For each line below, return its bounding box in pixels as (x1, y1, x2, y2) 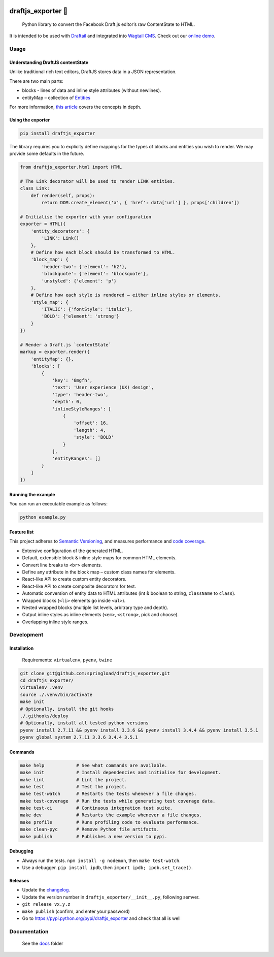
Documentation (9, 928, 49, 935)
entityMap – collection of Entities (22, 94, 91, 101)
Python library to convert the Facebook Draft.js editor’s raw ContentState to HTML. (22, 21, 195, 27)
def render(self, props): (30, 193, 95, 198)
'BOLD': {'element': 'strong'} (41, 313, 119, 320)
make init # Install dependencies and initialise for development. (20, 770, 221, 776)
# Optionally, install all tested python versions (20, 720, 149, 726)
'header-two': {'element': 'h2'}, (41, 264, 127, 269)
